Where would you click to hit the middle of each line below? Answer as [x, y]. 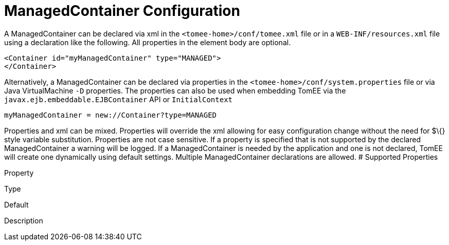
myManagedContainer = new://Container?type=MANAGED [111, 115]
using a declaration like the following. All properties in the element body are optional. [148, 42]
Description [24, 220]
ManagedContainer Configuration [122, 11]
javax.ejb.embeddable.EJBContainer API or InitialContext [119, 99]
